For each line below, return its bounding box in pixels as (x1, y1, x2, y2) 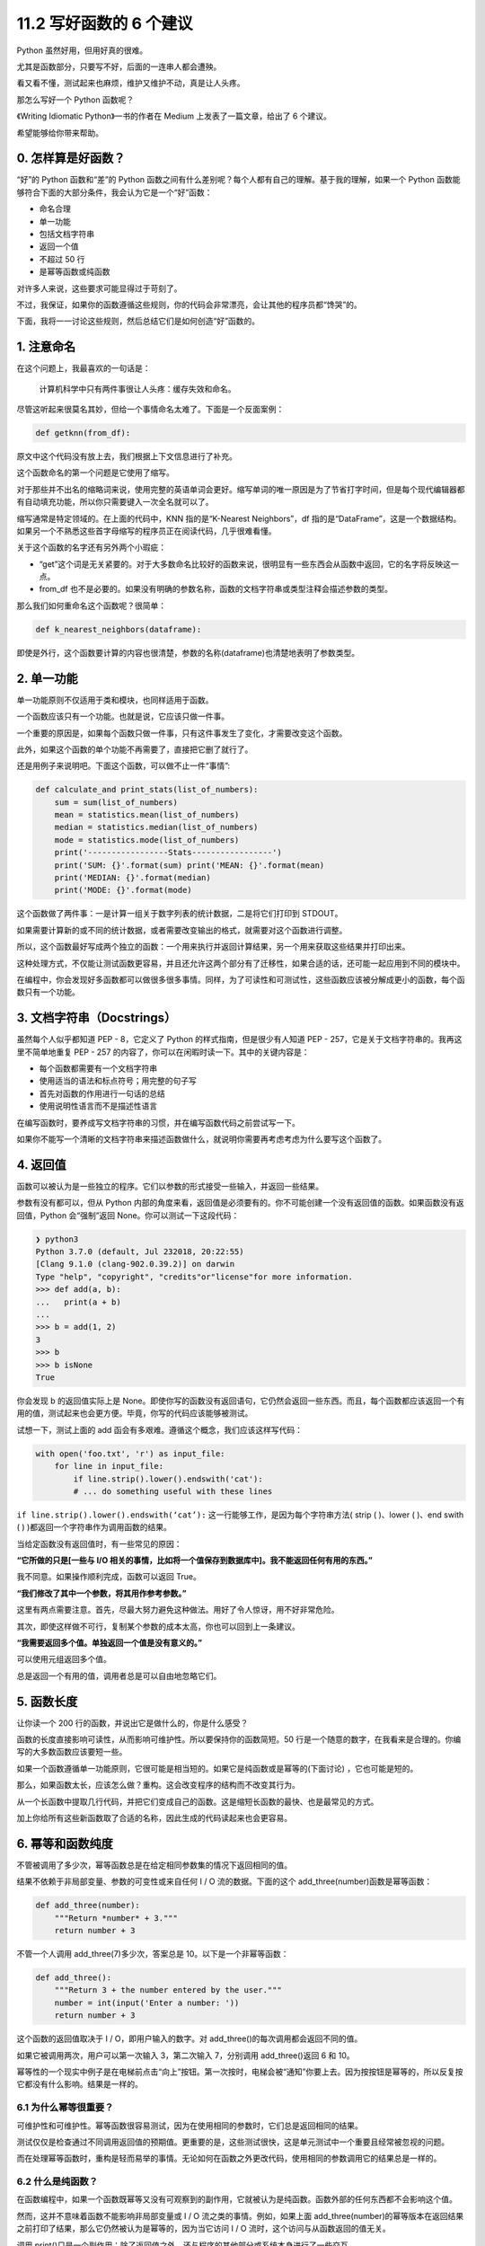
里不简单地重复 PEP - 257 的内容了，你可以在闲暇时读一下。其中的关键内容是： (16, 1047, 310, 1057)
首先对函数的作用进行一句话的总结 (39, 1088, 165, 1099)
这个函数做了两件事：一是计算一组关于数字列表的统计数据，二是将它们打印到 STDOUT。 (16, 908, 343, 919)
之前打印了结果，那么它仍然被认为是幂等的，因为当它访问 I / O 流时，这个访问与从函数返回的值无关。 (16, 2224, 391, 2234)
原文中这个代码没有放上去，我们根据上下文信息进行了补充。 (16, 450, 237, 462)
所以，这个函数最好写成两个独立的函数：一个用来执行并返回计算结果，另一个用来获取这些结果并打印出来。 (16, 942, 410, 952)
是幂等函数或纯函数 (39, 266, 110, 278)
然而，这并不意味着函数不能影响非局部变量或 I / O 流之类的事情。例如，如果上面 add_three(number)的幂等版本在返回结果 (16, 2210, 464, 2221)
